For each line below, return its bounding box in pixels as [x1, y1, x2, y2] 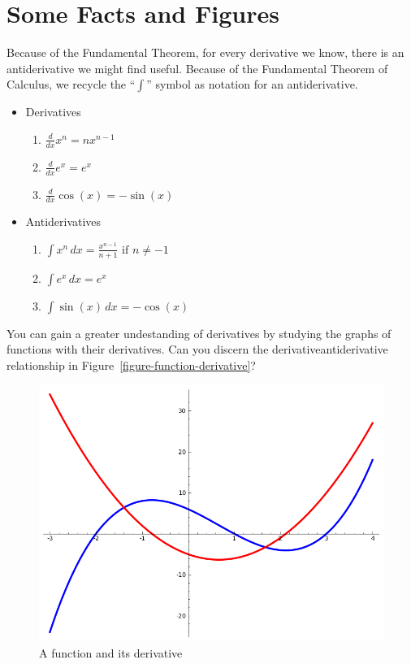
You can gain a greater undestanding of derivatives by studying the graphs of [6, 324, 392, 341]
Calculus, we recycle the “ [6, 76, 136, 93]
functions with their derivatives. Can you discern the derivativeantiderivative [6, 341, 388, 358]
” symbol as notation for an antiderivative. [146, 76, 358, 93]
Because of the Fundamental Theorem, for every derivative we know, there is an [6, 44, 405, 61]
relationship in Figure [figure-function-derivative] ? [6, 357, 256, 373]
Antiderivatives [25, 213, 102, 230]
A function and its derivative [39, 644, 183, 662]
